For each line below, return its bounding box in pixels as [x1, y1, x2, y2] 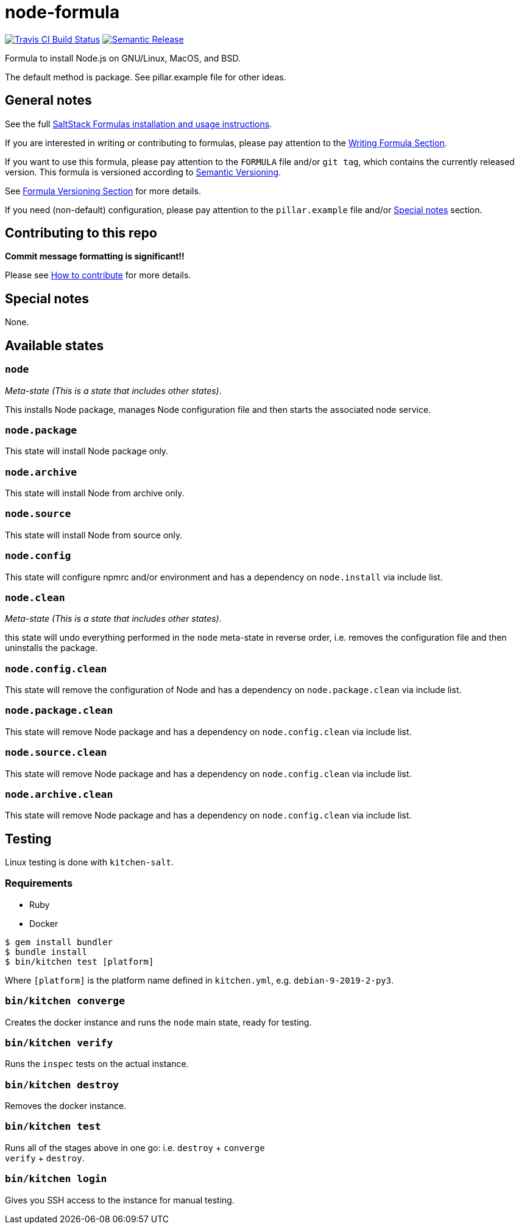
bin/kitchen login [5, 1173, 107, 1185]
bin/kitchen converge [5, 995, 125, 1007]
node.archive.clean [5, 788, 113, 800]
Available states [5, 337, 104, 353]
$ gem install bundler [5, 937, 113, 947]
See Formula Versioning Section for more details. [5, 185, 201, 196]
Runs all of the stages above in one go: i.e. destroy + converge [5, 1142, 265, 1153]
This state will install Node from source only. [5, 529, 183, 540]
